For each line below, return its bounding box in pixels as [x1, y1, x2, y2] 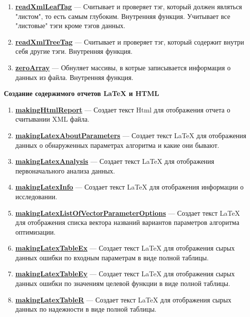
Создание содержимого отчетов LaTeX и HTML [4, 88, 159, 98]
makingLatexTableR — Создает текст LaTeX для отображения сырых [15, 294, 232, 304]
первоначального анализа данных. [15, 165, 116, 175]
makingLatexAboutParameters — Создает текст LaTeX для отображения [15, 130, 247, 140]
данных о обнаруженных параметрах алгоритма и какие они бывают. [15, 140, 219, 150]
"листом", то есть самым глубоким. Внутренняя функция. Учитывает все [15, 11, 231, 21]
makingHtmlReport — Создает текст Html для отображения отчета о [15, 104, 231, 114]
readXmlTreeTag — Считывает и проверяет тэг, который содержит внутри [15, 36, 244, 47]
